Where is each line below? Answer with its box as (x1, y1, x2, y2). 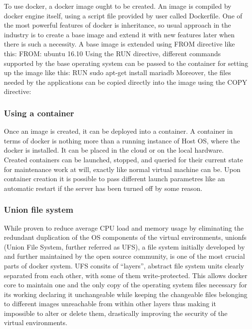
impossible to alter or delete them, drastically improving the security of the (4, 308, 228, 318)
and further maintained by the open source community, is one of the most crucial (4, 251, 245, 261)
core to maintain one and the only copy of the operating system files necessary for (4, 280, 247, 290)
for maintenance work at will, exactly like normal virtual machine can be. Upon (4, 164, 241, 174)
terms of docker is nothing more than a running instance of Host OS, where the (4, 135, 240, 145)
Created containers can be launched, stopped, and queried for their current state (4, 154, 243, 164)
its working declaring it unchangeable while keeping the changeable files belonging (4, 289, 248, 299)
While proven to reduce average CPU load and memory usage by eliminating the (4, 222, 244, 233)
